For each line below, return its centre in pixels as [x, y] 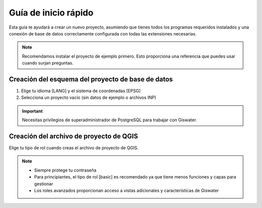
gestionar [44, 184]
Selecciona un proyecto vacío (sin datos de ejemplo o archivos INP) [89, 97]
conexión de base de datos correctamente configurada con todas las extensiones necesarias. [103, 33]
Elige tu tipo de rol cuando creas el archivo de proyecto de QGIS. [74, 148]
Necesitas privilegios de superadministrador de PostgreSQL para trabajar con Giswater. [110, 120]
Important [33, 111]
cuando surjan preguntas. [48, 63]
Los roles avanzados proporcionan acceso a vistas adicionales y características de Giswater [127, 191]
